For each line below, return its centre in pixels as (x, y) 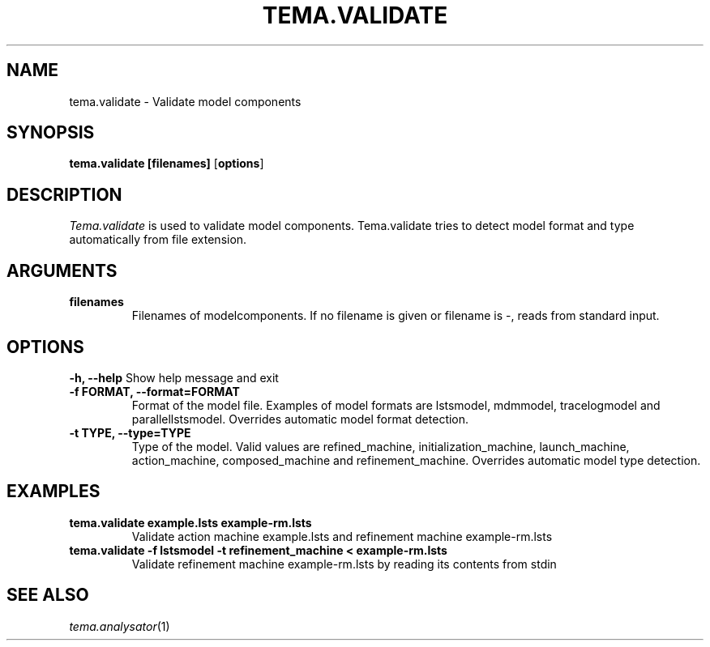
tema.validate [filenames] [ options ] (167, 164)
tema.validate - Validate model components (185, 101)
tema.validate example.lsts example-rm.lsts (190, 522)
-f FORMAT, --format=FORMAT (154, 391)
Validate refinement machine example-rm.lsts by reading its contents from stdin (344, 564)
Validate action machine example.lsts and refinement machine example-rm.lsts (342, 536)
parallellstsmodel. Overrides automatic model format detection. (300, 419)
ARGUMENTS (62, 270)
